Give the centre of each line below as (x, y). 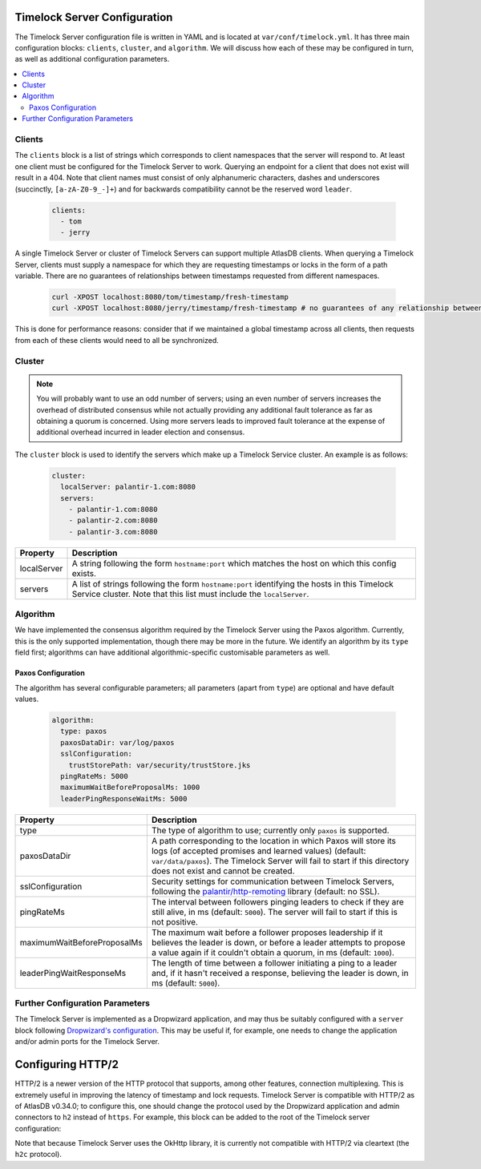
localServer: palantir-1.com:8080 (128, 487)
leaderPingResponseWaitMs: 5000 (124, 798)
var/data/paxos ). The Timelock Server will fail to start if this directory (280, 861)
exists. (84, 573)
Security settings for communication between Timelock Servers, (273, 881)
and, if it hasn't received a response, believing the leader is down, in (280, 973)
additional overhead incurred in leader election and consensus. (141, 432)
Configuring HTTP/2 (67, 1064)
